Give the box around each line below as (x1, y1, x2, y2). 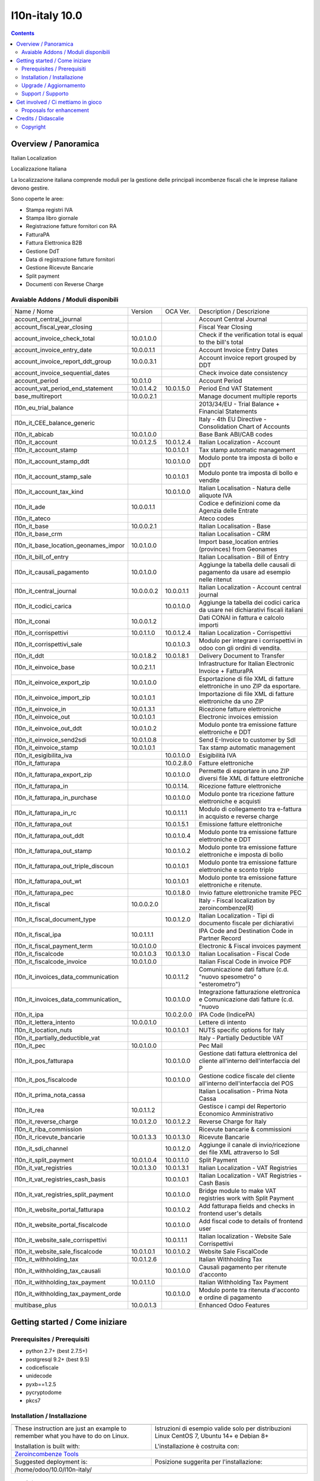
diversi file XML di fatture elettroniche (199, 774, 304, 783)
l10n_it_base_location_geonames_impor (14, 541, 125, 550)
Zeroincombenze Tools (14, 1450, 79, 1458)
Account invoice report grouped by (199, 354, 296, 362)
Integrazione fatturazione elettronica (199, 988, 300, 996)
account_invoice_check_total (14, 335, 95, 343)
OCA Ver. (165, 307, 191, 316)
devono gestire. (11, 184, 50, 191)
